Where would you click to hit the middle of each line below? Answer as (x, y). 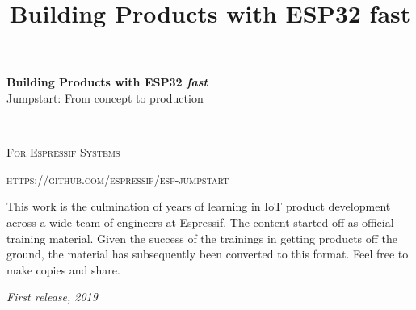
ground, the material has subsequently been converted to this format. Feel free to (208, 254)
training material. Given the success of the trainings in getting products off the (202, 238)
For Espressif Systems (63, 152)
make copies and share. (63, 269)
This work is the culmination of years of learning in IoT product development (199, 206)
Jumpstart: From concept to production (105, 97)
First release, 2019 (52, 297)
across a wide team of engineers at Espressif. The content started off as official (200, 222)
